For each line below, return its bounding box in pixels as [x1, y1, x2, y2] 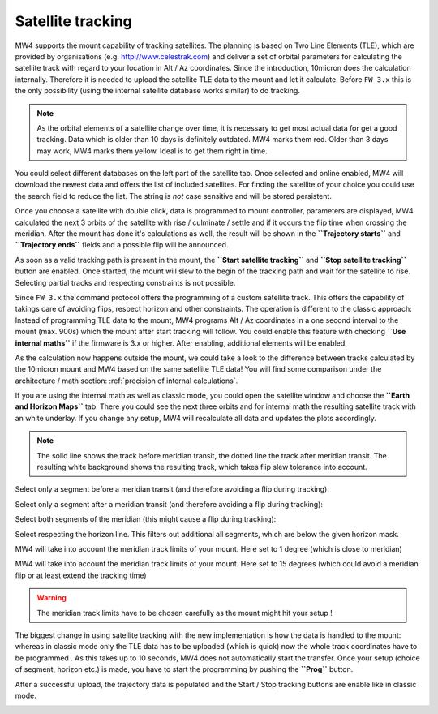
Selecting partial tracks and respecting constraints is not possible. [15, 277, 236, 287]
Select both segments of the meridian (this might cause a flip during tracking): [15, 514, 277, 524]
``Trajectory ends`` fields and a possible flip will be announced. [15, 240, 229, 250]
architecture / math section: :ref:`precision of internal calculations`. [15, 376, 238, 385]
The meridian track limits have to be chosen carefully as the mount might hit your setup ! [36, 608, 333, 617]
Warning [36, 593, 67, 603]
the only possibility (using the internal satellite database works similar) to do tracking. [15, 86, 300, 96]
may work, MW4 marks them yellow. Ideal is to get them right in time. [36, 146, 268, 156]
